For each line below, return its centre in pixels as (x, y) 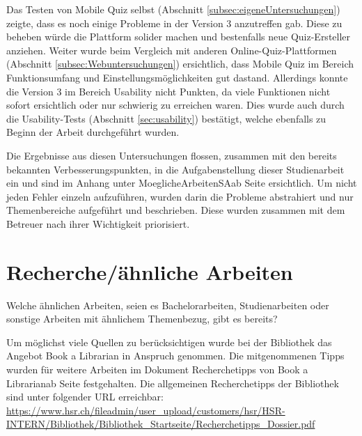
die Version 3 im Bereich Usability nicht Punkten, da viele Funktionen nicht (168, 91)
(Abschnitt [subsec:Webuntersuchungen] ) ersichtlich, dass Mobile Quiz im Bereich (180, 64)
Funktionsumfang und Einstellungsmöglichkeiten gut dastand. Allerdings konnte (177, 77)
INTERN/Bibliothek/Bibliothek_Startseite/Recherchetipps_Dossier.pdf (161, 424)
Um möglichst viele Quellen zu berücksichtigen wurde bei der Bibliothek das (169, 342)
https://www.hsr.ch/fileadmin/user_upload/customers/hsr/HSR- (146, 410)
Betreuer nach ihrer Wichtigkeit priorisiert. (98, 223)
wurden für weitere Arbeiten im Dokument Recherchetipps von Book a (157, 369)
